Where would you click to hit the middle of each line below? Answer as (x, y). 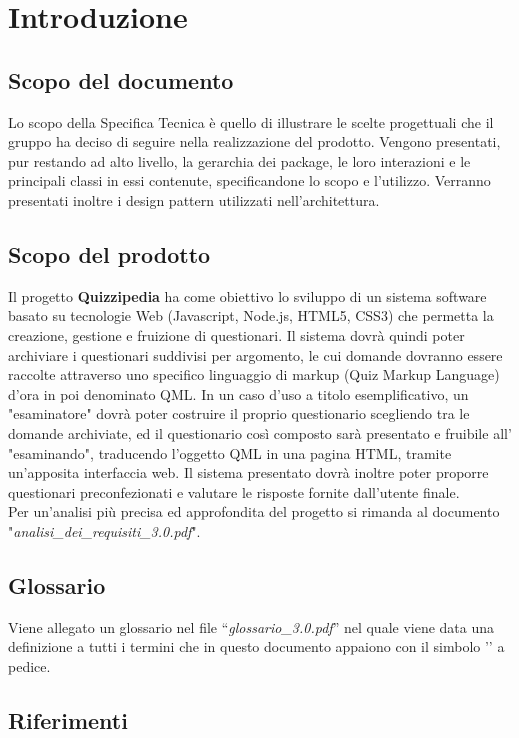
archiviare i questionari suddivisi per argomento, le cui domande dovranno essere (255, 354)
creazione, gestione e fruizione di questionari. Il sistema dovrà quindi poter (236, 334)
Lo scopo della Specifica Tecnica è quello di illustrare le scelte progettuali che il (251, 121)
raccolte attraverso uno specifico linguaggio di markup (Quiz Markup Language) (254, 374)
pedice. (29, 665)
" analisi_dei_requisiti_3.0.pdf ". (104, 530)
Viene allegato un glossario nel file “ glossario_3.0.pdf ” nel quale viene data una (251, 626)
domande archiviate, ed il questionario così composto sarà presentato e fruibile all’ (260, 432)
